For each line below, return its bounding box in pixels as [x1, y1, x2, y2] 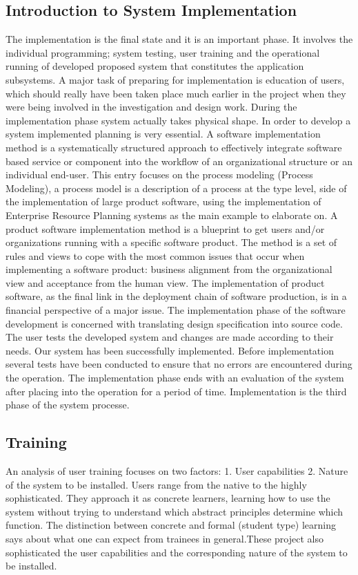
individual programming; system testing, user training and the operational [6, 45, 320, 59]
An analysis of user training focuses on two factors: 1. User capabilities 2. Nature [6, 464, 348, 478]
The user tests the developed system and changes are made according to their [6, 330, 334, 344]
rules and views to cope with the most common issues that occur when [6, 248, 305, 263]
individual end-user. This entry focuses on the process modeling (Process [6, 167, 313, 182]
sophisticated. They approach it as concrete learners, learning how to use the [6, 491, 330, 505]
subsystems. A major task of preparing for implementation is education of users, [6, 72, 345, 86]
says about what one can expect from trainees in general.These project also [6, 531, 324, 545]
